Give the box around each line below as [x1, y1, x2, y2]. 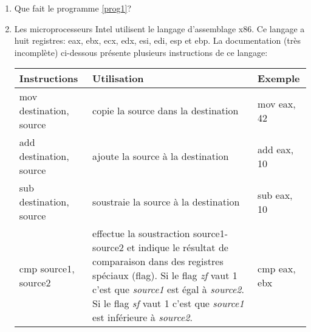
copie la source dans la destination [92, 103, 239, 118]
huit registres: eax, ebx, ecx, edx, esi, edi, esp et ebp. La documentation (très [14, 34, 301, 47]
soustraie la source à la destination [92, 195, 240, 209]
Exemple [258, 71, 300, 86]
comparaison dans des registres [92, 254, 224, 269]
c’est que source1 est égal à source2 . [92, 282, 244, 297]
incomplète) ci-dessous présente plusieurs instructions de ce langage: [14, 46, 268, 58]
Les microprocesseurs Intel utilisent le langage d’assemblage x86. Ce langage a [14, 22, 305, 35]
